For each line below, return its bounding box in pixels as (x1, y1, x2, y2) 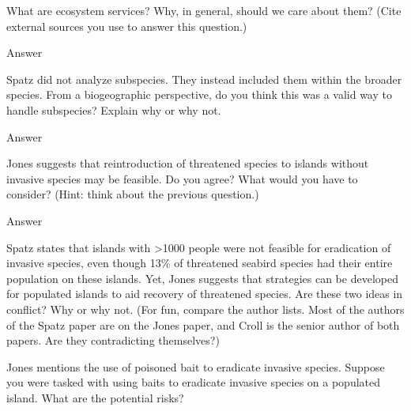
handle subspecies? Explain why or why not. (6, 101, 221, 118)
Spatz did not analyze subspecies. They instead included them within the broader (6, 70, 402, 87)
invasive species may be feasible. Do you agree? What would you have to (6, 170, 358, 187)
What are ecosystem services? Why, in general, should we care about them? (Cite (6, 2, 402, 18)
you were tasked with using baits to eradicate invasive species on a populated (6, 374, 381, 390)
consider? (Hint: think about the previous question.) (6, 186, 259, 202)
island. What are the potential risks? (6, 389, 184, 405)
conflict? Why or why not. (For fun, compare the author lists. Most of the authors (6, 300, 405, 317)
